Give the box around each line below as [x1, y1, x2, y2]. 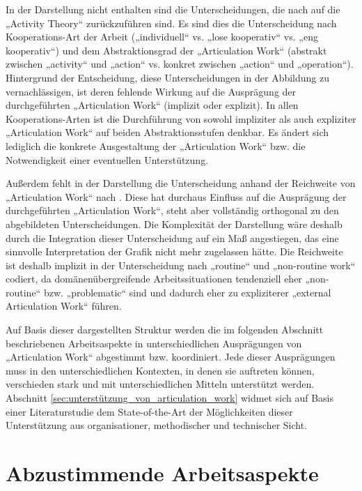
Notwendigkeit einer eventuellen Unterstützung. [6, 152, 209, 167]
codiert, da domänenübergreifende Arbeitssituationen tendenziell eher [6, 271, 302, 286]
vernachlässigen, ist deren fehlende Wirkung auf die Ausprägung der [6, 84, 297, 98]
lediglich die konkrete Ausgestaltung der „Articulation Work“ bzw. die [6, 138, 306, 153]
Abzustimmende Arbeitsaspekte [6, 459, 319, 487]
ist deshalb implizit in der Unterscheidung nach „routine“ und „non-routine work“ [6, 257, 356, 272]
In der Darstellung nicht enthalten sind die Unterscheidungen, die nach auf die [6, 2, 340, 16]
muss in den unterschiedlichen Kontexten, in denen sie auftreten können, [6, 363, 315, 377]
